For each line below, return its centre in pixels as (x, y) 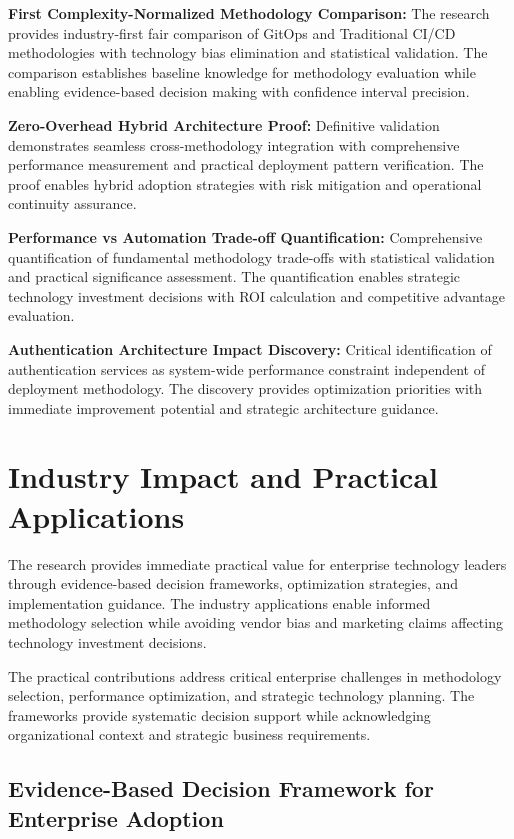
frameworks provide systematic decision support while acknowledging (219, 714)
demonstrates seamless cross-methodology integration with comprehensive (234, 144)
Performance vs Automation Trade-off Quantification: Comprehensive (245, 236)
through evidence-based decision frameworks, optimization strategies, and (233, 583)
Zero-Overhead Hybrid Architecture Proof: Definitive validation (224, 124)
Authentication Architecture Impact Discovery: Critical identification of (250, 348)
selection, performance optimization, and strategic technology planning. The (241, 695)
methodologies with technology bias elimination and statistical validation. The (248, 52)
